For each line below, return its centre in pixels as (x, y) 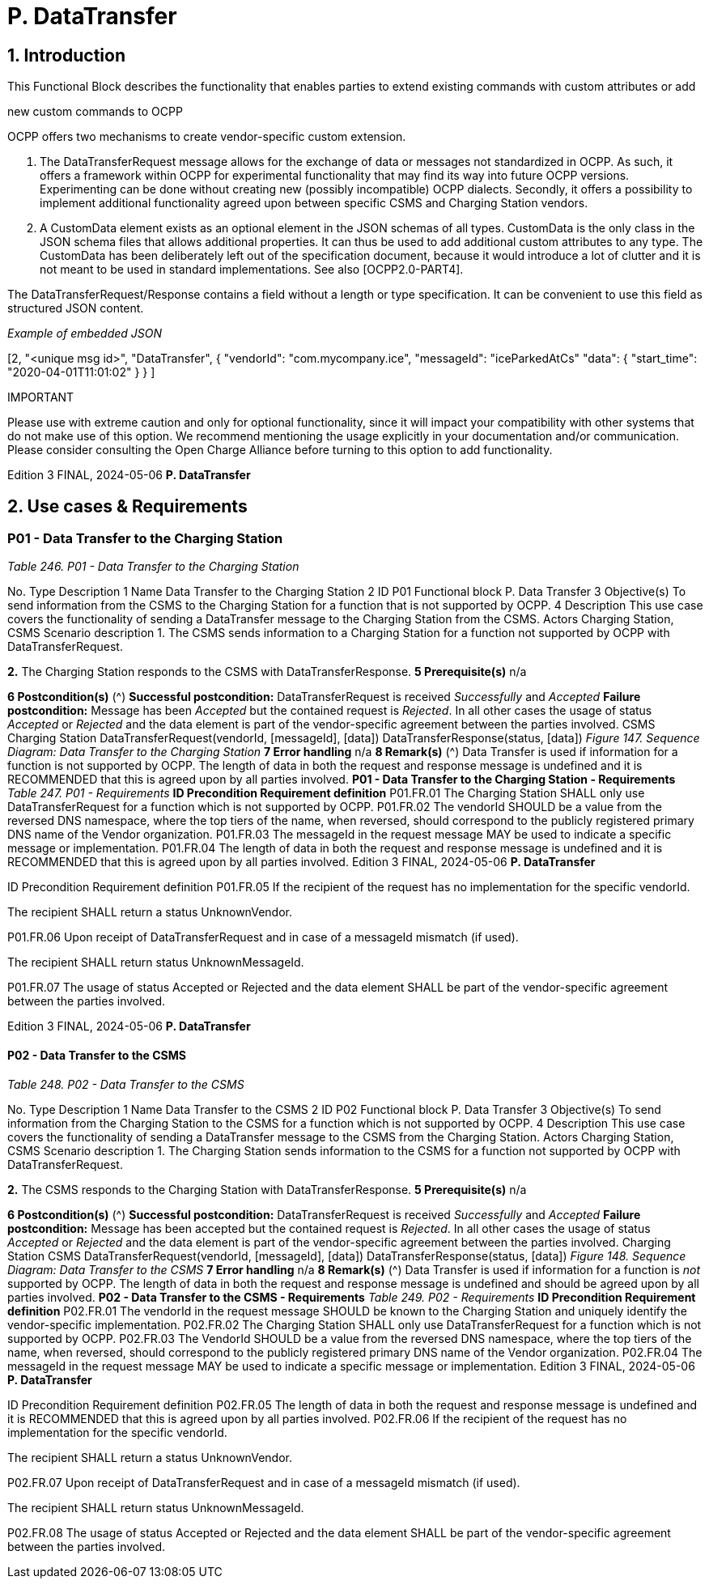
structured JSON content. (76, 308)
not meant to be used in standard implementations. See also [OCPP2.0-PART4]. (252, 270)
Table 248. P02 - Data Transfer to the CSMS (126, 1084)
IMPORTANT (41, 397)
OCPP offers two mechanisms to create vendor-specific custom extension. (207, 137)
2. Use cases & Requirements (127, 506)
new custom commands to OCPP (95, 112)
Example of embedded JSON (85, 334)
